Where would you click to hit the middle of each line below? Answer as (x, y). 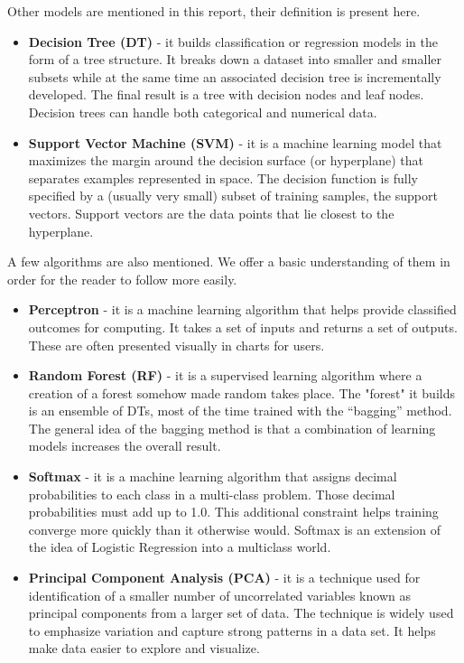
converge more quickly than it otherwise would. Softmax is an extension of (234, 529)
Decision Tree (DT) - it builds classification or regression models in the (233, 41)
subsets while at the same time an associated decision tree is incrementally (235, 76)
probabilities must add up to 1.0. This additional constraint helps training (233, 512)
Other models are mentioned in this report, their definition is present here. (214, 11)
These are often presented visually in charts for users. (176, 345)
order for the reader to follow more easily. (122, 279)
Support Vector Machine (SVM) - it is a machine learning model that (235, 142)
